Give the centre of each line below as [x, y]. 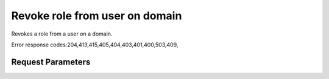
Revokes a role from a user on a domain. [62, 34]
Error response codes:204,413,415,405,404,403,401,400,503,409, [95, 45]
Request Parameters [51, 62]
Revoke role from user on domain [97, 16]
